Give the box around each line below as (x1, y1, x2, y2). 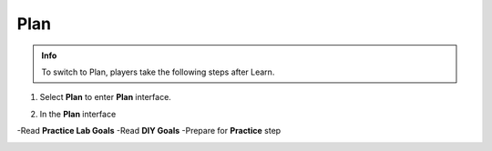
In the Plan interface (39, 108, 117, 119)
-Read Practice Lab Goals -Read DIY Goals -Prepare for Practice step (16, 126, 282, 136)
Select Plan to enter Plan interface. (39, 92, 172, 103)
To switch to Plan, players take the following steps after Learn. (41, 66, 275, 77)
